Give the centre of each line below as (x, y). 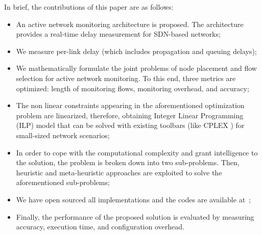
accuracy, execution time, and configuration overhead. (100, 227)
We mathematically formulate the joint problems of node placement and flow (136, 68)
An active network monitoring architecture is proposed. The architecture (130, 24)
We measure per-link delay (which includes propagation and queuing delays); (136, 51)
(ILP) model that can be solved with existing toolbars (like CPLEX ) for (130, 125)
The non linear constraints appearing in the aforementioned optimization (130, 105)
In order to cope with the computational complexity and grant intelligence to (137, 152)
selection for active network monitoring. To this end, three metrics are (126, 78)
